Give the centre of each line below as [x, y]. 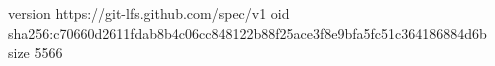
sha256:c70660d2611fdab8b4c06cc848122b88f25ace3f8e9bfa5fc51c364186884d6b [247, 32]
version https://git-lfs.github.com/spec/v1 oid [149, 13]
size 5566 [35, 52]
